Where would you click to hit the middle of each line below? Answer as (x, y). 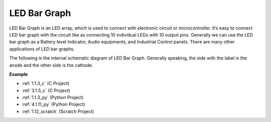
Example (19, 74)
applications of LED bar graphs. (42, 49)
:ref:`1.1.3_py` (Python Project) (53, 97)
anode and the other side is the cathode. (51, 65)
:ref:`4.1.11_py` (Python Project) (53, 104)
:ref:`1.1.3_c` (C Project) (46, 83)
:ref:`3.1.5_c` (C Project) (46, 90)
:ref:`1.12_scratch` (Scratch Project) (58, 111)
